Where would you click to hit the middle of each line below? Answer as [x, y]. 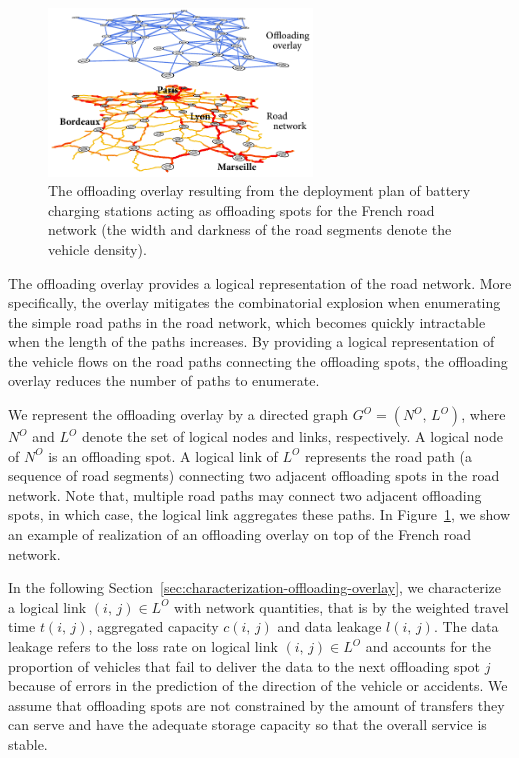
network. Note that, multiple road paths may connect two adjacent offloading [245, 494]
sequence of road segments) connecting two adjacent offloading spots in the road [254, 475]
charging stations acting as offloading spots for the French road [241, 209]
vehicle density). [97, 248]
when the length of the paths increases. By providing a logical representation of [251, 341]
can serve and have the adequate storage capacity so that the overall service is [247, 724]
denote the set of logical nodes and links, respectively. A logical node [292, 436]
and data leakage [329, 626]
